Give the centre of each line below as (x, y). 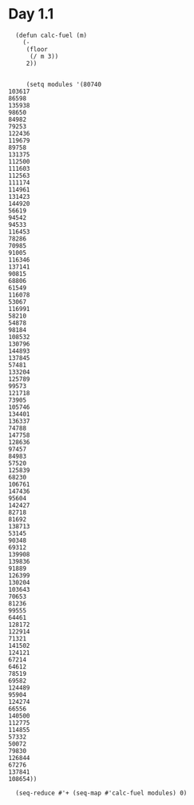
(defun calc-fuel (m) (51, 35)
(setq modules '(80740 (64, 84)
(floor (37, 49)
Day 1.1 (31, 14)
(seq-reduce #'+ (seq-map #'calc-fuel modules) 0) (101, 793)
